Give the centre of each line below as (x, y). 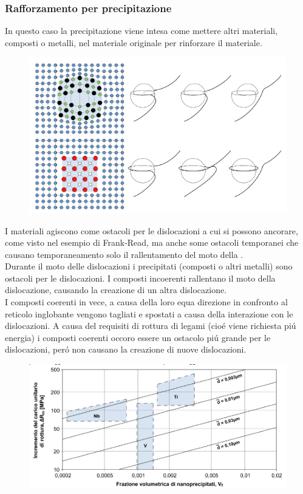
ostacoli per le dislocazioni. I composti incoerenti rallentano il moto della (140, 278)
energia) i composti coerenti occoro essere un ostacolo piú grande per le (138, 337)
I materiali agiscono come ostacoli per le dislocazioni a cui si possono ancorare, (151, 230)
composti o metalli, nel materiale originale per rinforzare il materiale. (134, 42)
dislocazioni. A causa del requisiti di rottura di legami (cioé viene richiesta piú (151, 326)
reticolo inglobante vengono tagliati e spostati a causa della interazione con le (149, 313)
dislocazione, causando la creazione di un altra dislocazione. (116, 290)
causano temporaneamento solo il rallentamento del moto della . (124, 254)
